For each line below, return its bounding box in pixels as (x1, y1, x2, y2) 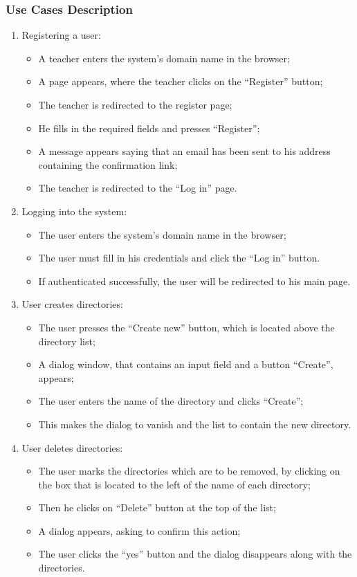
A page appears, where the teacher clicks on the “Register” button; (38, 74, 323, 89)
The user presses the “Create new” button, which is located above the (38, 320, 335, 334)
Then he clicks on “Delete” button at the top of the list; (38, 500, 276, 515)
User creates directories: (21, 297, 123, 311)
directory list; (38, 333, 95, 348)
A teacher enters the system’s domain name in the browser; (38, 51, 290, 65)
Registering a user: (21, 28, 101, 42)
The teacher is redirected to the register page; (38, 98, 232, 111)
